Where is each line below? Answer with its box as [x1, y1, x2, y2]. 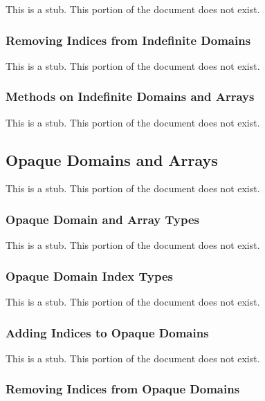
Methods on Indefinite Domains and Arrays [6, 88, 255, 105]
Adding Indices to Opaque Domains [6, 324, 209, 341]
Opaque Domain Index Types [6, 267, 173, 284]
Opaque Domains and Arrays [6, 149, 218, 170]
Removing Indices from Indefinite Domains [6, 31, 251, 48]
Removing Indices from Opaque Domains [6, 380, 240, 398]
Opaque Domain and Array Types [6, 210, 199, 227]
